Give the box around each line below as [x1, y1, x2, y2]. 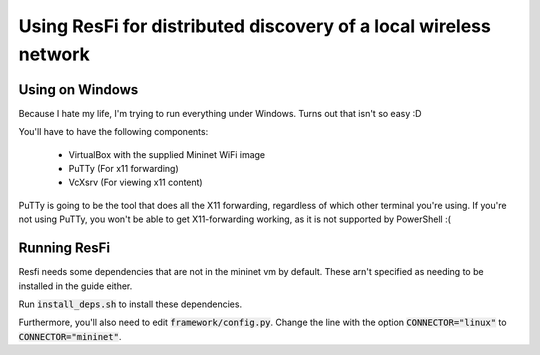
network [18, 43, 90, 65]
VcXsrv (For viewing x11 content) [68, 176, 204, 189]
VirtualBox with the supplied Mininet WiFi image [68, 148, 266, 160]
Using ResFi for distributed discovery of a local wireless [18, 15, 492, 37]
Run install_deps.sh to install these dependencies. [18, 298, 243, 310]
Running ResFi [18, 240, 110, 257]
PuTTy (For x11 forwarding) [68, 163, 179, 175]
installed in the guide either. [18, 280, 133, 292]
